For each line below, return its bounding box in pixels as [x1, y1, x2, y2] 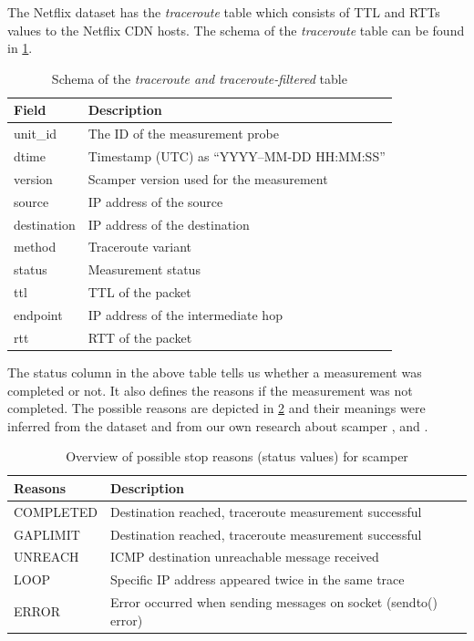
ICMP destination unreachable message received [110, 547, 379, 566]
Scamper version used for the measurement [88, 169, 328, 188]
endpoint [14, 305, 63, 324]
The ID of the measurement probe [88, 124, 279, 143]
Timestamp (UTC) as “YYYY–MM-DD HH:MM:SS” [88, 147, 386, 166]
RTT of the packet [88, 327, 192, 346]
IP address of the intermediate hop [88, 305, 283, 324]
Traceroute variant [88, 237, 192, 256]
